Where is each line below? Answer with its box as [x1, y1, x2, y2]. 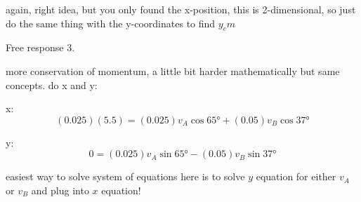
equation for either [256, 169, 336, 184]
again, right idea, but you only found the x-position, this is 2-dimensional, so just [6, 2, 356, 16]
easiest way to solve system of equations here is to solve [6, 169, 245, 184]
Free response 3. [6, 40, 75, 55]
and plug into [31, 182, 89, 197]
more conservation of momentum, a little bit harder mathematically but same [6, 63, 340, 78]
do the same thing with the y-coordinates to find [6, 15, 216, 30]
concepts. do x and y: [6, 77, 98, 92]
